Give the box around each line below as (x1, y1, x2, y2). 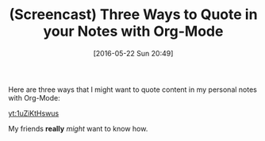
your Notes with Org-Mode (43, 22, 224, 40)
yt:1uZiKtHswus (8, 109, 60, 118)
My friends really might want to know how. (8, 124, 148, 133)
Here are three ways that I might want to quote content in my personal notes (8, 85, 258, 94)
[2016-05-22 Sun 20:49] (93, 48, 174, 58)
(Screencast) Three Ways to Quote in (9, 6, 258, 24)
